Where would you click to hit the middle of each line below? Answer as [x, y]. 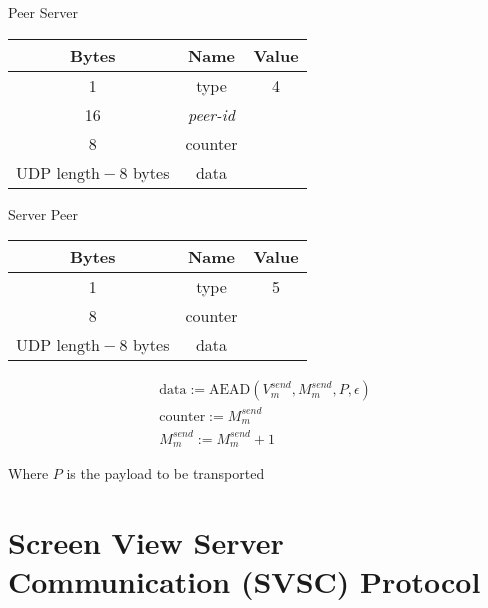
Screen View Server [146, 541]
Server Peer [43, 213]
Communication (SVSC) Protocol [244, 581]
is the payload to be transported [165, 473]
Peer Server [43, 12]
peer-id [211, 114]
